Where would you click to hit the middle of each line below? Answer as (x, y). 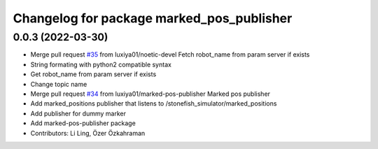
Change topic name (59, 84)
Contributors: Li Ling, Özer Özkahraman (88, 133)
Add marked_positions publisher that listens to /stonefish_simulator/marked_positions (154, 104)
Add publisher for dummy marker (78, 113)
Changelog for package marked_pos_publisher (153, 18)
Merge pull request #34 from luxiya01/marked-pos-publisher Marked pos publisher (150, 94)
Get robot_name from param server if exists (93, 74)
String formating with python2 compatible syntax (101, 64)
